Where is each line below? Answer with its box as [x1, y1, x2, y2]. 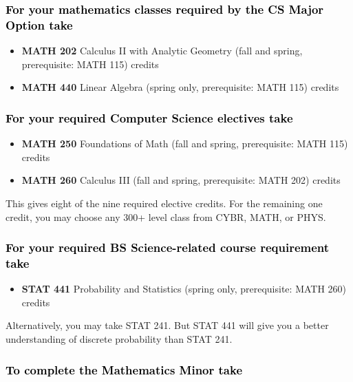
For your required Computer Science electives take [6, 109, 293, 126]
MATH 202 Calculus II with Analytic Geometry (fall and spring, [21, 43, 303, 58]
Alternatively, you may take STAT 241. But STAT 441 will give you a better [6, 318, 329, 332]
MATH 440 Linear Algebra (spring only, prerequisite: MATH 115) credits [21, 80, 339, 94]
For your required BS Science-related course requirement [6, 239, 330, 256]
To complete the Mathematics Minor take [6, 361, 243, 378]
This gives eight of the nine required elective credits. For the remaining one [6, 195, 323, 210]
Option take [6, 16, 73, 33]
